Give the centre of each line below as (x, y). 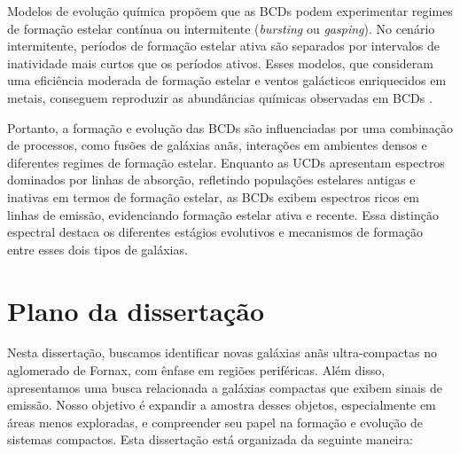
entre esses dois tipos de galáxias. (97, 249)
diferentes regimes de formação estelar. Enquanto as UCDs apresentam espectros (226, 162)
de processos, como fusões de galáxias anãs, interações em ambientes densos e (217, 145)
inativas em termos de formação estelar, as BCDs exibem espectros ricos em (214, 196)
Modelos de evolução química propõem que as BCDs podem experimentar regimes (230, 11)
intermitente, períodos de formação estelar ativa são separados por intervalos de (223, 46)
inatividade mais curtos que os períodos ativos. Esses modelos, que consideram (220, 63)
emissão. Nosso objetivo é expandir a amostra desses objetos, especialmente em (222, 405)
